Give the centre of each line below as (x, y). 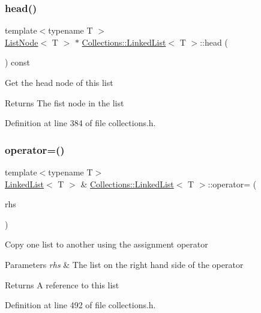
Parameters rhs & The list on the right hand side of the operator (124, 264)
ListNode (22, 42)
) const (18, 62)
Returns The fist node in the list (64, 102)
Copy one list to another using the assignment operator (106, 244)
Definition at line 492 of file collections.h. (80, 305)
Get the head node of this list (59, 82)
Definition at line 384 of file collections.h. (80, 123)
